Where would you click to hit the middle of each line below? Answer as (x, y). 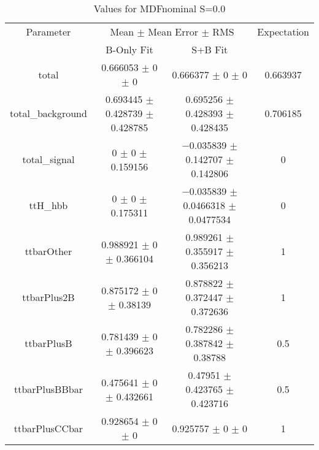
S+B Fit (210, 49)
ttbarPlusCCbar (48, 428)
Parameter (48, 32)
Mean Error (173, 32)
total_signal (48, 159)
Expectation (283, 32)
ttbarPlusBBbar (48, 389)
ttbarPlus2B (48, 297)
